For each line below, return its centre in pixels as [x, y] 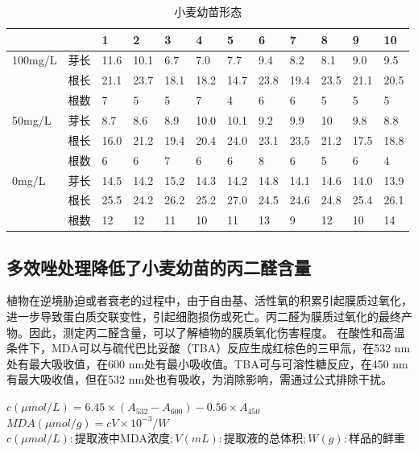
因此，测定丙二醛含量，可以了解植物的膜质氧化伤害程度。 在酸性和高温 [217, 332]
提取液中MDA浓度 [123, 440]
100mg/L [35, 60]
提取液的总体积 [264, 440]
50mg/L [32, 119]
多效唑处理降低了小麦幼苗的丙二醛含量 [159, 267]
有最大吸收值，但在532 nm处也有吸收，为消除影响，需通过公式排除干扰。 [200, 379]
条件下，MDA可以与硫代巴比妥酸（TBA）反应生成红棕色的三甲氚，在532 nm [209, 348]
